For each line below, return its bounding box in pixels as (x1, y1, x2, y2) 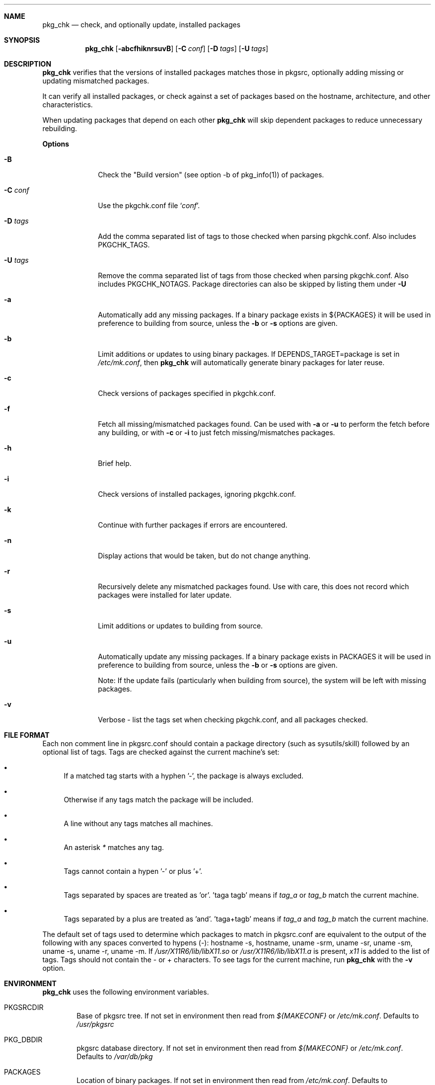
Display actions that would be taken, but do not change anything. (98, 551, 310, 560)
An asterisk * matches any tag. (64, 843, 164, 852)
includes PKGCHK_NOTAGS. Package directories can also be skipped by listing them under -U (98, 280, 407, 288)
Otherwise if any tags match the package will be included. (64, 795, 253, 804)
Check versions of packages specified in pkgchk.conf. (98, 389, 276, 397)
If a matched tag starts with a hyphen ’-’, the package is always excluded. (64, 772, 304, 780)
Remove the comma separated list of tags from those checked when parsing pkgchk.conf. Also (98, 271, 409, 280)
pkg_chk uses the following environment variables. (42, 988, 209, 996)
